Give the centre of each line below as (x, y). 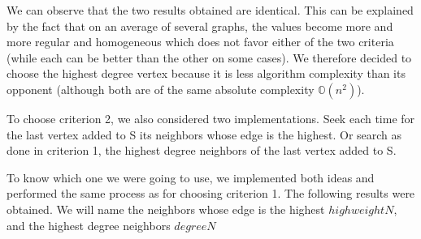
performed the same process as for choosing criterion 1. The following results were (211, 193)
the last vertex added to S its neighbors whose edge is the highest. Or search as (204, 134)
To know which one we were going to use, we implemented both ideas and (191, 177)
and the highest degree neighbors (89, 225)
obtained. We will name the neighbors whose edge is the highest (166, 209)
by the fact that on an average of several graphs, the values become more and (200, 26)
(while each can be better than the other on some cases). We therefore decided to (209, 57)
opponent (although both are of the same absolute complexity (161, 89)
